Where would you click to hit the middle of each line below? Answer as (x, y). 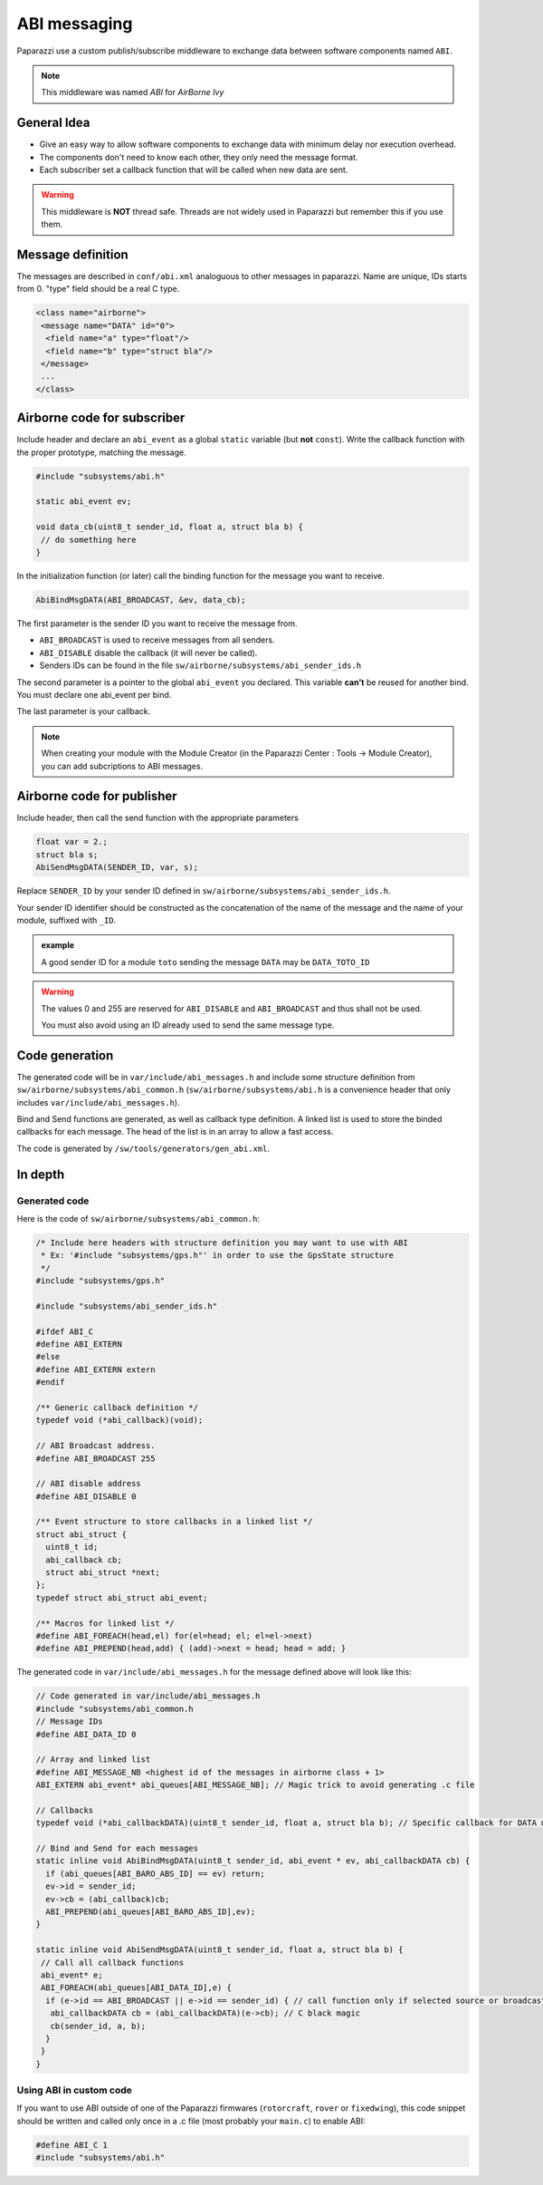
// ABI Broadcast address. (95, 1446)
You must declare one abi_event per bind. (94, 694)
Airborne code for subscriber (101, 418)
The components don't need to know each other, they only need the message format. (199, 157)
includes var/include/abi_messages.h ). (98, 1102)
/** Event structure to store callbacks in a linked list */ (174, 1522)
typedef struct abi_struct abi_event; (122, 1598)
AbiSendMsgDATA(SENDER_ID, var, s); (117, 867)
